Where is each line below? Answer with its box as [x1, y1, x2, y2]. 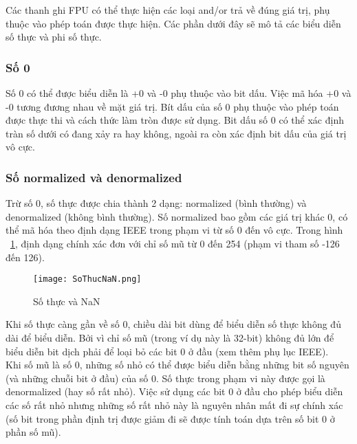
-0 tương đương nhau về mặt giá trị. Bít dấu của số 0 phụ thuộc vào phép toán [6, 99, 339, 113]
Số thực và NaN [33, 293, 100, 308]
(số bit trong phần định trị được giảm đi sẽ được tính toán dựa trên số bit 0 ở [6, 411, 335, 425]
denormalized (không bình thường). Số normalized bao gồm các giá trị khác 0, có [6, 209, 348, 223]
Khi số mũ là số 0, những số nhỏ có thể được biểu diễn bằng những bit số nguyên [6, 357, 349, 372]
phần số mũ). [6, 425, 61, 439]
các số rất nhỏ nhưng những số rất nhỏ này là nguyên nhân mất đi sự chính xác [6, 397, 343, 412]
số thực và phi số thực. [6, 30, 102, 44]
